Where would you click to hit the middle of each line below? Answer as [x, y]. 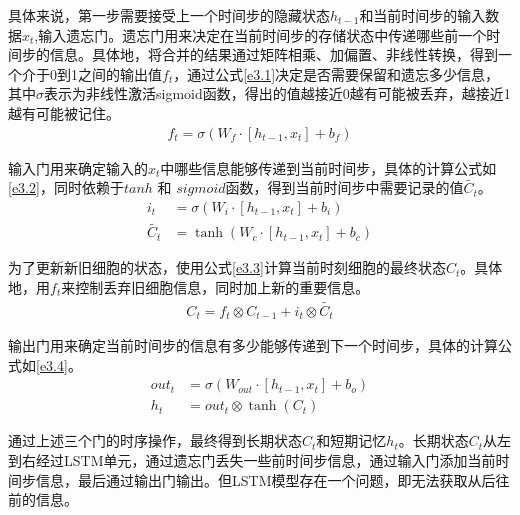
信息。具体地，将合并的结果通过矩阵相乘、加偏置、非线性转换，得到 [273, 54]
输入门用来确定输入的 [78, 167]
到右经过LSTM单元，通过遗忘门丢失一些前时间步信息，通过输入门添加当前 [252, 460]
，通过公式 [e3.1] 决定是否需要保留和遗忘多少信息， [336, 73]
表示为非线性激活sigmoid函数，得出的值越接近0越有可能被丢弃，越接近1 [277, 93]
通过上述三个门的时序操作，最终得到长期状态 [155, 440]
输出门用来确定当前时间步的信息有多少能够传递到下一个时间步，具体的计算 [253, 345]
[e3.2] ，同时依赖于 [66, 187]
